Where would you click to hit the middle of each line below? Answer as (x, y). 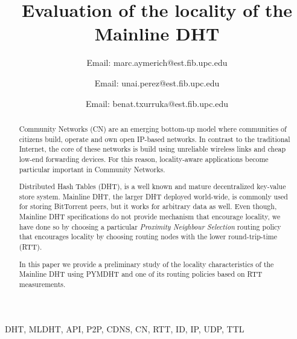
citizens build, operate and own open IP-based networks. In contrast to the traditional (155, 139)
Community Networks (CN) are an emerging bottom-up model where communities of (153, 128)
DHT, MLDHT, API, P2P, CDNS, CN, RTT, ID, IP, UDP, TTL (125, 328)
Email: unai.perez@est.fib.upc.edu (157, 82)
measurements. (42, 284)
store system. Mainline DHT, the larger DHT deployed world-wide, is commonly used (153, 196)
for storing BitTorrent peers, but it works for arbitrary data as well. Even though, (148, 206)
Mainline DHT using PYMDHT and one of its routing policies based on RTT (141, 274)
